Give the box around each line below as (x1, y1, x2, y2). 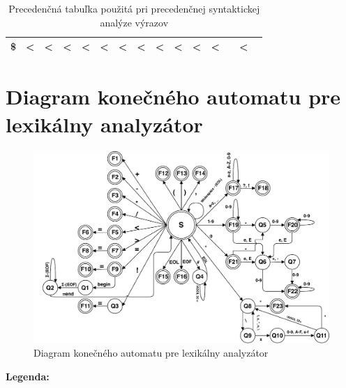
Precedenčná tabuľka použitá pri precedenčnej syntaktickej (8, 1, 260, 15)
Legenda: (6, 368, 50, 383)
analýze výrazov (100, 15, 169, 29)
